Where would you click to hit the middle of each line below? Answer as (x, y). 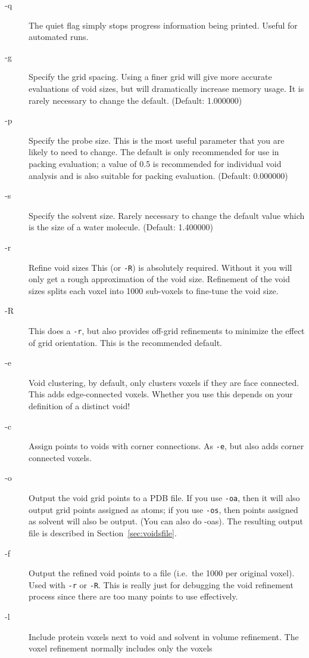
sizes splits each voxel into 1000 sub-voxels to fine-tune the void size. (154, 290)
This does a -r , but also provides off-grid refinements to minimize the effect (167, 330)
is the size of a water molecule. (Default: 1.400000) (121, 227)
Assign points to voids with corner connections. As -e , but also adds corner (166, 446)
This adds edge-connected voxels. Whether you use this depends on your (161, 394)
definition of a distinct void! (79, 405)
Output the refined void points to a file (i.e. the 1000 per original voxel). (162, 573)
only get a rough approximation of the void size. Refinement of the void (160, 279)
